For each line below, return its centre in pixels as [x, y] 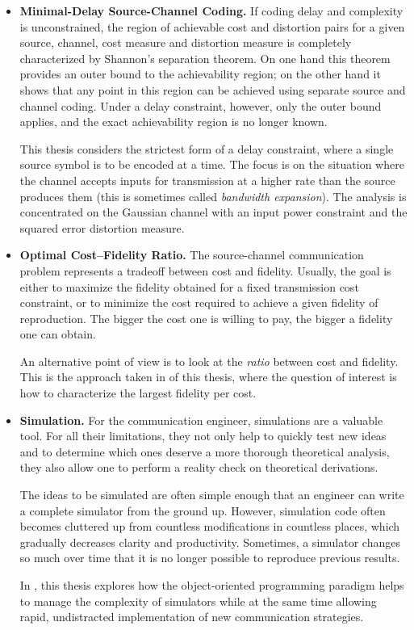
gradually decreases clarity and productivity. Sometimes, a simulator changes [210, 542]
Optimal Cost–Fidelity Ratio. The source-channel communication [192, 255]
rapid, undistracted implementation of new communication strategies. [192, 617]
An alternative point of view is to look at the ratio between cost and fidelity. [209, 361]
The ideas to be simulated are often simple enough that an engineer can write [212, 495]
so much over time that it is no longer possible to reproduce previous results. [210, 558]
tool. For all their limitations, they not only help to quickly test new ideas [203, 436]
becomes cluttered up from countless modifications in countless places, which [210, 526]
